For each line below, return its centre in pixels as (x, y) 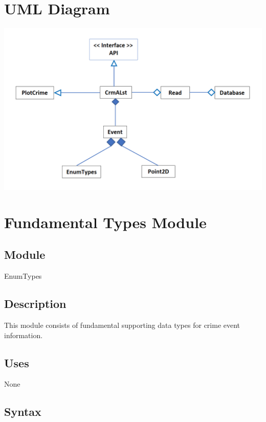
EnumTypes (23, 276)
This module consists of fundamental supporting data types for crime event (122, 325)
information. (24, 335)
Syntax (23, 412)
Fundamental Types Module (105, 222)
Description (35, 304)
